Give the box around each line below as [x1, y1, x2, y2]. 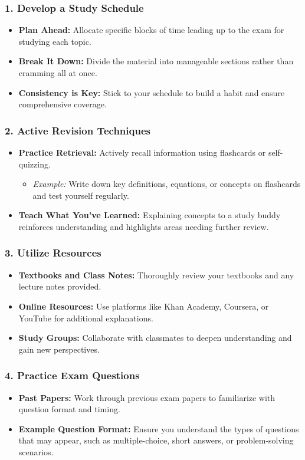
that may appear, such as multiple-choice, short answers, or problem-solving [18, 434, 294, 446]
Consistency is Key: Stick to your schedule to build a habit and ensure [18, 86, 285, 98]
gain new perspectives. [18, 343, 100, 355]
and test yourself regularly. [32, 189, 129, 201]
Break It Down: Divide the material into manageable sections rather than [18, 55, 294, 67]
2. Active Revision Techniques [5, 123, 150, 137]
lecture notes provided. [18, 280, 101, 293]
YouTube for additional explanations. [18, 311, 153, 324]
